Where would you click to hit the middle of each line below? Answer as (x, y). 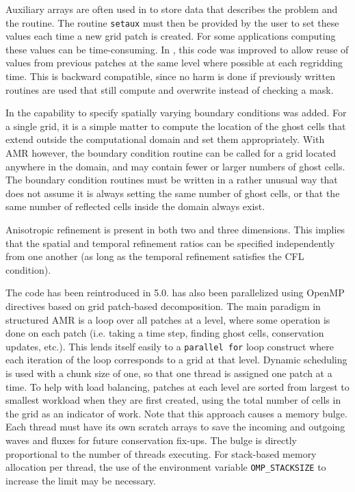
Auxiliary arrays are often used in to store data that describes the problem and (172, 9)
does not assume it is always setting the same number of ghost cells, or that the (173, 193)
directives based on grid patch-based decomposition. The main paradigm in (163, 306)
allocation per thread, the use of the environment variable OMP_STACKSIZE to (166, 467)
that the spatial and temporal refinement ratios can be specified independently (170, 243)
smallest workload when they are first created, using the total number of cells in (173, 400)
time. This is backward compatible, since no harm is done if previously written (170, 76)
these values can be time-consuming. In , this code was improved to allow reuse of (177, 49)
